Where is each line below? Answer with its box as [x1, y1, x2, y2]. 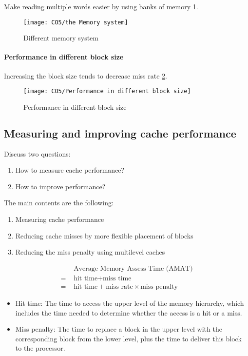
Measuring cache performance [15, 214, 104, 224]
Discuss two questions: [4, 148, 71, 158]
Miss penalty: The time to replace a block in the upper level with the [15, 324, 222, 334]
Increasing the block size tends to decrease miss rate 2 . [4, 70, 167, 80]
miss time [103, 275, 132, 282]
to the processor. [15, 343, 65, 353]
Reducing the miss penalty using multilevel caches [15, 247, 165, 257]
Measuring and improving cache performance [4, 125, 236, 140]
